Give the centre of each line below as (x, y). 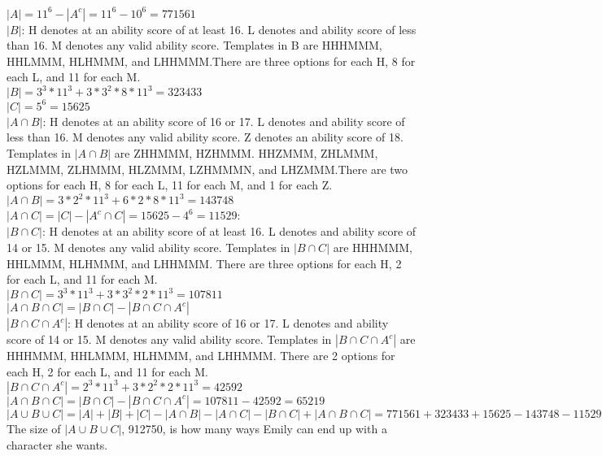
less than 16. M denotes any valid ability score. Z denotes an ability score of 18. (205, 137)
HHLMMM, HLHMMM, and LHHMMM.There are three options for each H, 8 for (211, 61)
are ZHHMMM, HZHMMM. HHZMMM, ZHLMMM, (246, 153)
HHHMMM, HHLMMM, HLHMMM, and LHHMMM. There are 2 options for (201, 356)
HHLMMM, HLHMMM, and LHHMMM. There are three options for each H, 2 (204, 263)
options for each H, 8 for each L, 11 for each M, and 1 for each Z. (170, 185)
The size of (34, 428)
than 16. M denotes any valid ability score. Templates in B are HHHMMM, (194, 45)
